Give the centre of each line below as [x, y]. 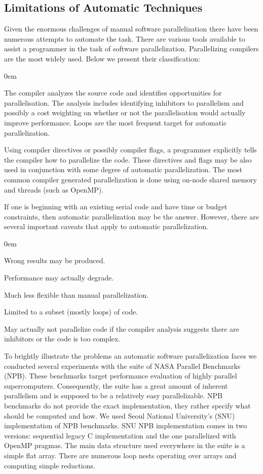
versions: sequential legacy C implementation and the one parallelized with [120, 435]
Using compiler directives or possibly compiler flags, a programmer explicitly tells [130, 150]
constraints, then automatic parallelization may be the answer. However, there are [131, 216]
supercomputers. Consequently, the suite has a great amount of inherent [116, 385]
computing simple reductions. [50, 465]
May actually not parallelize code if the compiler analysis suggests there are [122, 328]
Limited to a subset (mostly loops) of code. [71, 312]
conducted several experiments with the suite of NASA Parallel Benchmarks [122, 366]
